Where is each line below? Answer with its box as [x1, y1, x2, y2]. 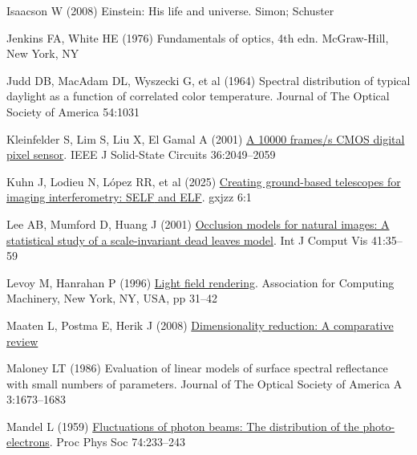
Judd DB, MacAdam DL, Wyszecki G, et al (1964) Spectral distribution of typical [6, 71, 411, 88]
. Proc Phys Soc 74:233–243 [49, 433, 186, 450]
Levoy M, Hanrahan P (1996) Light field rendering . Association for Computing [6, 274, 395, 290]
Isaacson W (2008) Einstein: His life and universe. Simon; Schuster [6, 2, 334, 18]
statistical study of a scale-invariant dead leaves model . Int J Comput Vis [6, 231, 368, 248]
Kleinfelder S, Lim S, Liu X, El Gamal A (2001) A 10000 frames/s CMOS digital [6, 130, 405, 147]
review [6, 332, 38, 349]
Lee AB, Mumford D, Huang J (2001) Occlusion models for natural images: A [6, 215, 390, 232]
